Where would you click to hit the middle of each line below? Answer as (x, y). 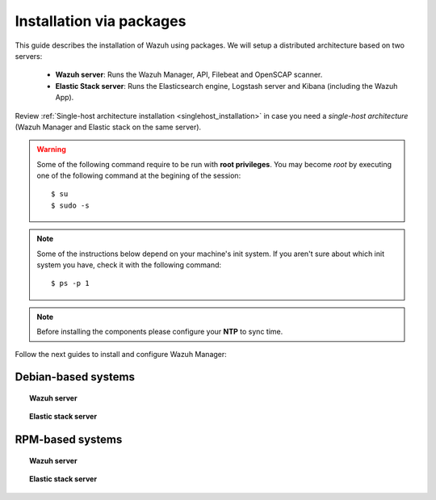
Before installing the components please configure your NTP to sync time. (160, 332)
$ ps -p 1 (70, 284)
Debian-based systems (75, 377)
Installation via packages (101, 21)
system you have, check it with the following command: (129, 265)
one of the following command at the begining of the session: (139, 176)
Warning (51, 149)
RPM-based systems (69, 440)
